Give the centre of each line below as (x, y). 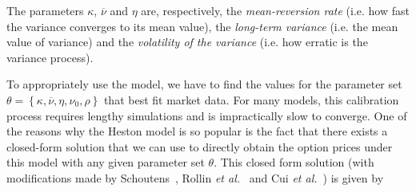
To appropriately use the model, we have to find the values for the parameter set (204, 84)
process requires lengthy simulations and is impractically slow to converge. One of (207, 115)
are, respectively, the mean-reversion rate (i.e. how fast (275, 10)
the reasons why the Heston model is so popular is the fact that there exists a (197, 131)
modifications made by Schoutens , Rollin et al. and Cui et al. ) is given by (195, 177)
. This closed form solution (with (294, 162)
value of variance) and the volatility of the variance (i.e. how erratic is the (187, 42)
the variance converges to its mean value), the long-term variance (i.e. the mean (202, 26)
